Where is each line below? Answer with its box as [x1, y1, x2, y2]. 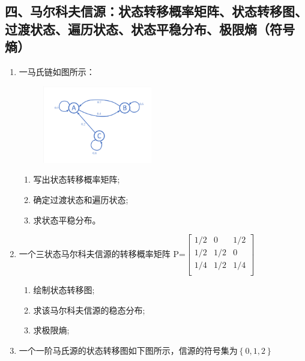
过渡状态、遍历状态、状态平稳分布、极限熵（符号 [5, 19, 295, 38]
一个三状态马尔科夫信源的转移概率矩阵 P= [19, 247, 186, 260]
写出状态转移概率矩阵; [33, 173, 120, 186]
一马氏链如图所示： [19, 65, 95, 77]
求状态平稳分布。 [33, 213, 101, 226]
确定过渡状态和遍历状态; [33, 193, 128, 205]
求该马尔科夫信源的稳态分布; [33, 303, 145, 316]
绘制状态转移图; [33, 284, 95, 296]
